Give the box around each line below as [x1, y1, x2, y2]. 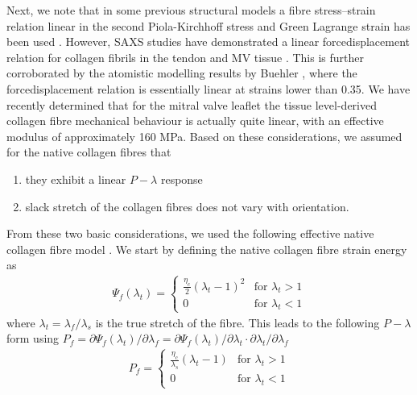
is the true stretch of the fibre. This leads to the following [95, 314, 380, 331]
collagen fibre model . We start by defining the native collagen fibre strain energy [6, 240, 407, 257]
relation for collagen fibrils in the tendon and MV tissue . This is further [6, 48, 364, 65]
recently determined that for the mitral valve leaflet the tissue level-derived [6, 96, 377, 113]
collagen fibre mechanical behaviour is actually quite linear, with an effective [6, 112, 384, 129]
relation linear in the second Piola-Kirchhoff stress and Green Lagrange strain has [6, 17, 411, 34]
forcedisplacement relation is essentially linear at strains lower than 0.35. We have [6, 80, 411, 97]
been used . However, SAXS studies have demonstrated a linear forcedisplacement [6, 33, 411, 50]
